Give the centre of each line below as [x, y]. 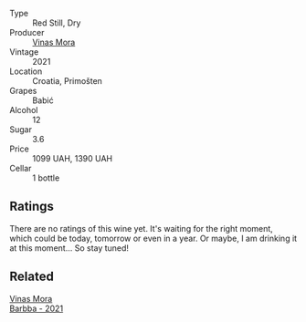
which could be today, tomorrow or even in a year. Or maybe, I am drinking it [153, 238]
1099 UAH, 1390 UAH [73, 158]
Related [32, 277]
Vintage [24, 52]
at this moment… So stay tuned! [69, 248]
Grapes [23, 91]
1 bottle [46, 178]
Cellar [21, 168]
